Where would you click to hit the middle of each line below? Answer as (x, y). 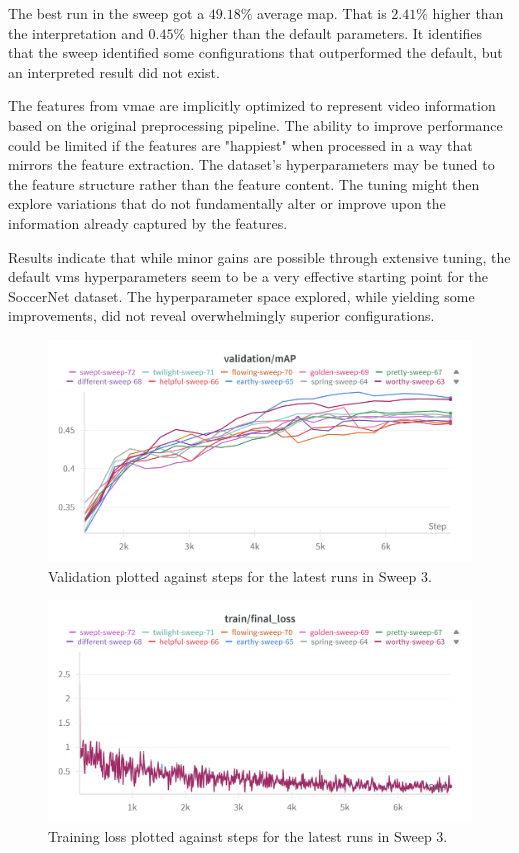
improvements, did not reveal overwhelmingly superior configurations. (221, 315)
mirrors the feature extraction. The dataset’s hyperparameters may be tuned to (251, 164)
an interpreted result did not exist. (114, 71)
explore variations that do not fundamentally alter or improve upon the (227, 203)
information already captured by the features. (148, 222)
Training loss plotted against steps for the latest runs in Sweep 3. (248, 836)
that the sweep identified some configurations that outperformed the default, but (255, 52)
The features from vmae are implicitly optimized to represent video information (252, 105)
